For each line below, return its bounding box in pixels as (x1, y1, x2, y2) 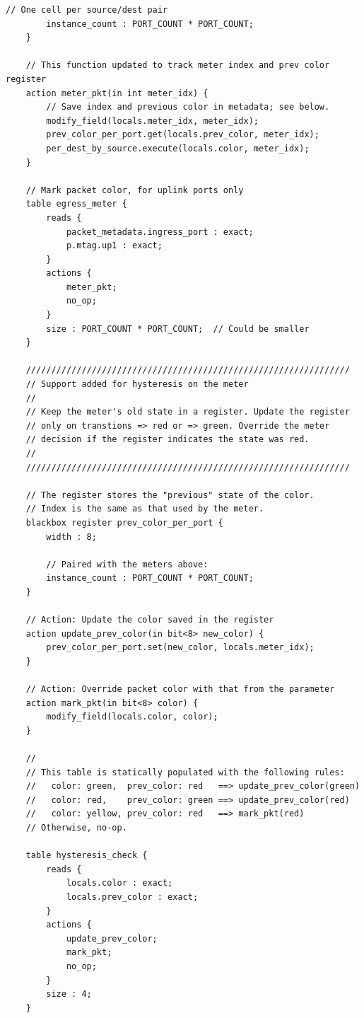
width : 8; (46, 531, 97, 542)
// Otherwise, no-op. (25, 823, 127, 833)
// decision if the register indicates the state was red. (25, 434, 310, 445)
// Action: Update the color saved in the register (25, 615, 274, 625)
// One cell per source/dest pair (6, 5, 168, 15)
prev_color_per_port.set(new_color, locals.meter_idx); (46, 642, 315, 653)
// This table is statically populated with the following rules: (25, 767, 345, 777)
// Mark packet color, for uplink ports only (25, 185, 244, 195)
